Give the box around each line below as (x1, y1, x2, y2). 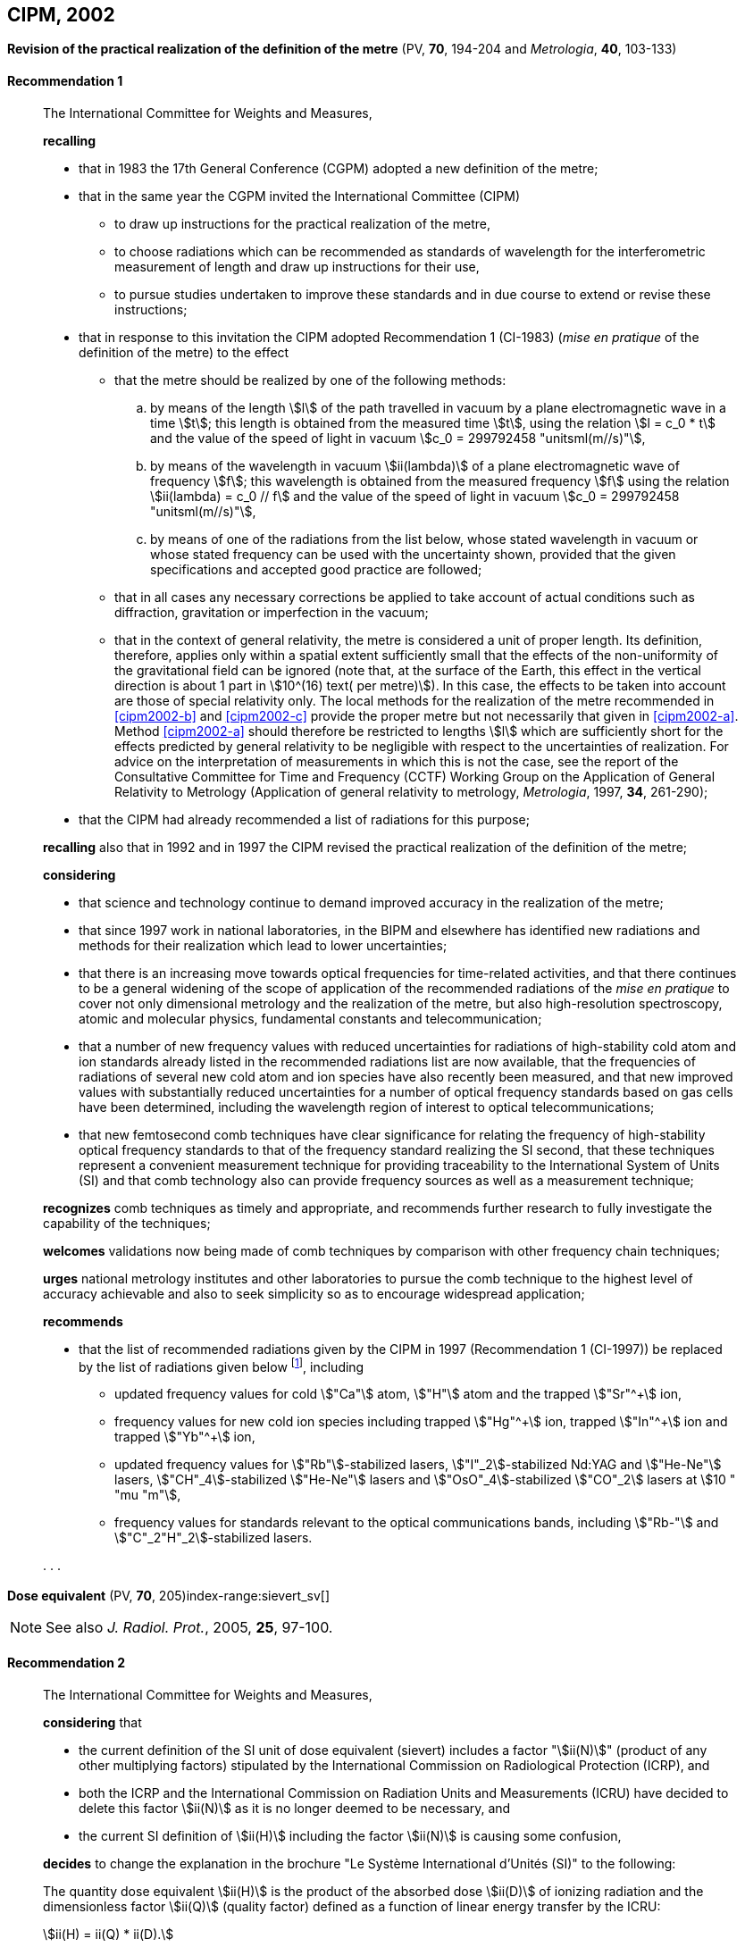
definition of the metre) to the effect (79, 344, 289, 360)
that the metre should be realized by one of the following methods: (114, 372, 506, 388)
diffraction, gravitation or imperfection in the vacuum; (114, 604, 429, 620)
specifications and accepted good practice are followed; (150, 561, 482, 577)
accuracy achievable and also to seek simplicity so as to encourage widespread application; (43, 1285, 585, 1301)
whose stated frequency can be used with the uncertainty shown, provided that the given (150, 546, 676, 562)
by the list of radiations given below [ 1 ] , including (79, 1356, 364, 1375)
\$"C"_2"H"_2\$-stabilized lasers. (114, 1530, 313, 1546)
